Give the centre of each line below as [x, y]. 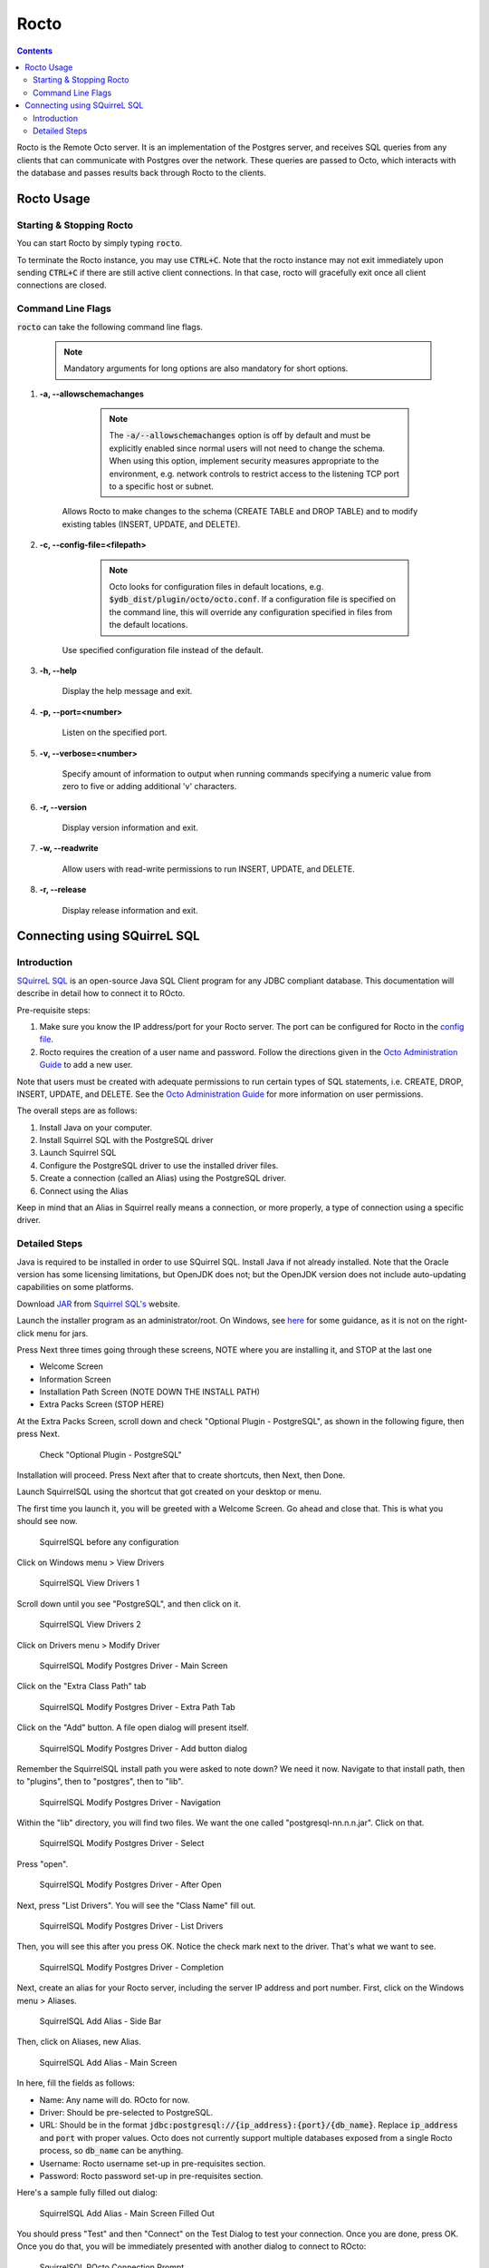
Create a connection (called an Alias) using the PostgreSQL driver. [163, 1178]
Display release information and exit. [130, 910]
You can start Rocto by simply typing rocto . [100, 243]
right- [457, 1321]
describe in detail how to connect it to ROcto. [101, 993]
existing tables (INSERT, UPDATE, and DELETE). [151, 524]
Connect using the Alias [84, 1191]
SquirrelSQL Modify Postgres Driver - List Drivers [131, 1926]
